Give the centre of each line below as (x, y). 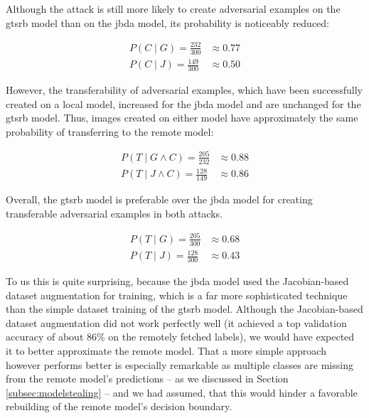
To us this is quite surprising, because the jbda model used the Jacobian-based (177, 281)
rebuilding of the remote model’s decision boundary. (119, 406)
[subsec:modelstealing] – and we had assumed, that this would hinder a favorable (182, 392)
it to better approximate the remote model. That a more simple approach (166, 350)
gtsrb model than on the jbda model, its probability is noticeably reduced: (168, 22)
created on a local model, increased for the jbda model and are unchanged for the (183, 103)
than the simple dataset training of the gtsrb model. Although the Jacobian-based (184, 309)
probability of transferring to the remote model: (110, 131)
